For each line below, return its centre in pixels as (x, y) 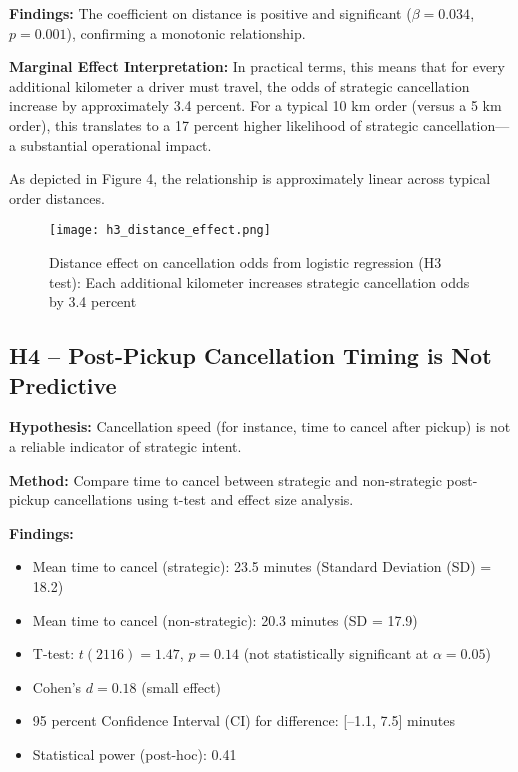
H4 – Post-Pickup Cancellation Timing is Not (250, 355)
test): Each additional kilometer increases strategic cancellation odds (259, 281)
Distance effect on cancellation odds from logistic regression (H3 (245, 262)
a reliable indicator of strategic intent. (125, 445)
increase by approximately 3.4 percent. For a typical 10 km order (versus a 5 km (255, 105)
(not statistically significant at (336, 653)
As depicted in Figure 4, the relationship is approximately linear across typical (250, 178)
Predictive (63, 384)
